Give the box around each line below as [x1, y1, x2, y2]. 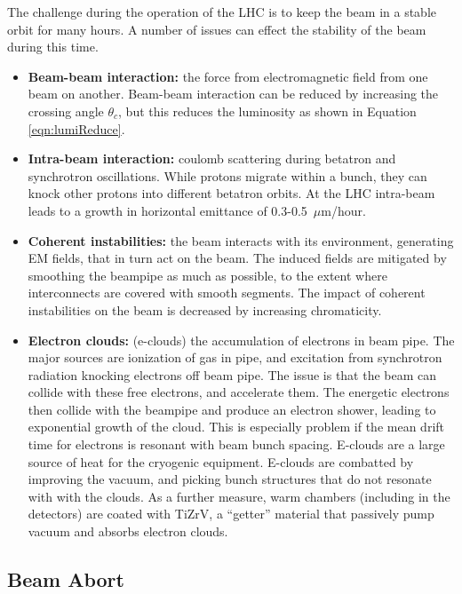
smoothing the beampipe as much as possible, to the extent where [28, 265, 387, 284]
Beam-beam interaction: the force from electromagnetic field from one [28, 67, 428, 85]
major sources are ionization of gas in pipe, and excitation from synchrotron [28, 348, 442, 367]
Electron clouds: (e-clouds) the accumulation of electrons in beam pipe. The [28, 330, 455, 349]
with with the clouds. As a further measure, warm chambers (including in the [28, 487, 450, 505]
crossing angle [28, 101, 104, 120]
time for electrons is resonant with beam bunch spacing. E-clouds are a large [28, 435, 445, 454]
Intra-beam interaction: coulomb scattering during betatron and [28, 149, 396, 168]
